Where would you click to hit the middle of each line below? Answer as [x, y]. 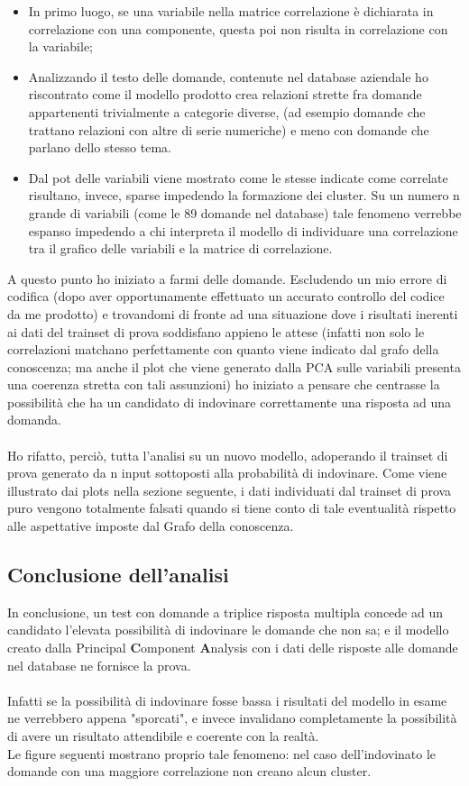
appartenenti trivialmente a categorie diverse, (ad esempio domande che [227, 111]
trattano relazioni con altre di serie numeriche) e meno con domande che [229, 129]
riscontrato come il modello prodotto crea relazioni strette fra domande [225, 94]
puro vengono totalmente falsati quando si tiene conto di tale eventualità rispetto [232, 508]
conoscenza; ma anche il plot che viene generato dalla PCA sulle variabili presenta [234, 366]
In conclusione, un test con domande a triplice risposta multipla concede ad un [225, 612]
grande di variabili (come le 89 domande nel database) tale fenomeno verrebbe [245, 212]
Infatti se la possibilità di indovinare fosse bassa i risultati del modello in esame [227, 700]
